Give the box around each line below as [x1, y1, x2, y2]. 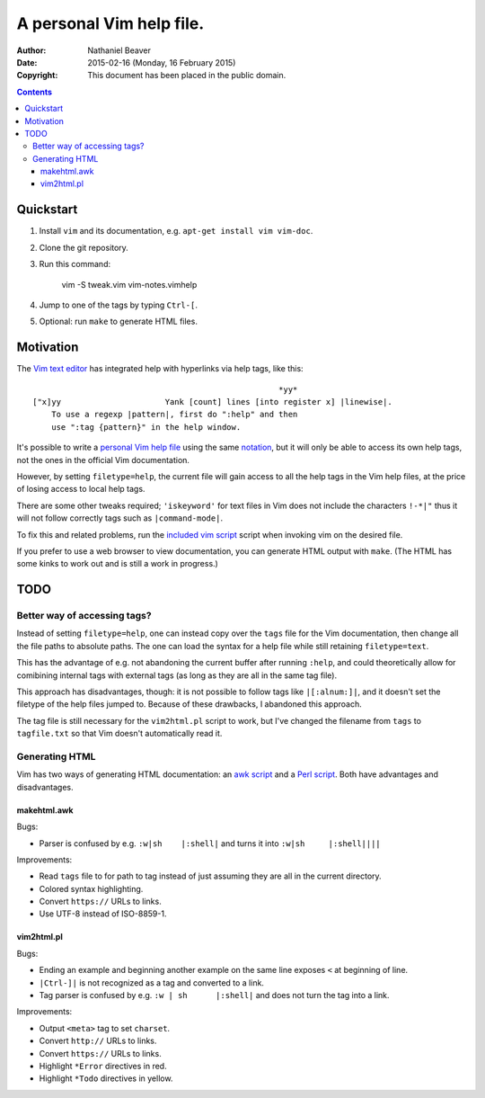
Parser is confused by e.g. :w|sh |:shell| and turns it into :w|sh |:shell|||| [39, 837, 381, 849]
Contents [16, 86, 53, 97]
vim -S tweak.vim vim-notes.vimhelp [61, 279, 198, 290]
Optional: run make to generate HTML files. [39, 316, 198, 327]
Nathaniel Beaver [87, 45, 152, 56]
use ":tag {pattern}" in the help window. [50, 422, 242, 432]
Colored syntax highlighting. [39, 883, 144, 894]
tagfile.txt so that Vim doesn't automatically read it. [16, 728, 223, 739]
